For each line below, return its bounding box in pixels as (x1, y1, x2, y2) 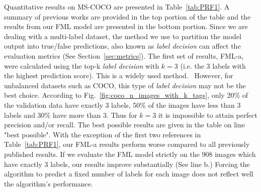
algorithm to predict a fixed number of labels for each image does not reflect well (4, 168, 253, 179)
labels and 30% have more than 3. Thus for (4, 109, 137, 120)
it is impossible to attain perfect (158, 109, 257, 120)
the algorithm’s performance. (4, 178, 93, 188)
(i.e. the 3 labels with (180, 60, 246, 71)
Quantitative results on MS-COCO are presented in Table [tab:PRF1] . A (4, 2, 230, 12)
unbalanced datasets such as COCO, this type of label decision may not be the (4, 80, 246, 90)
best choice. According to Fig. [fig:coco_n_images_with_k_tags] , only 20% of (4, 90, 248, 100)
